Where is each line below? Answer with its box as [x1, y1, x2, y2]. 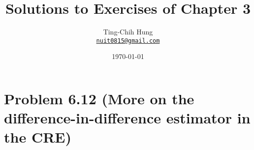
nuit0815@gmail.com [96, 37, 160, 44]
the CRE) [4, 127, 72, 147]
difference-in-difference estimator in [4, 108, 251, 128]
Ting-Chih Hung [103, 27, 153, 37]
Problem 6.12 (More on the [4, 88, 194, 108]
